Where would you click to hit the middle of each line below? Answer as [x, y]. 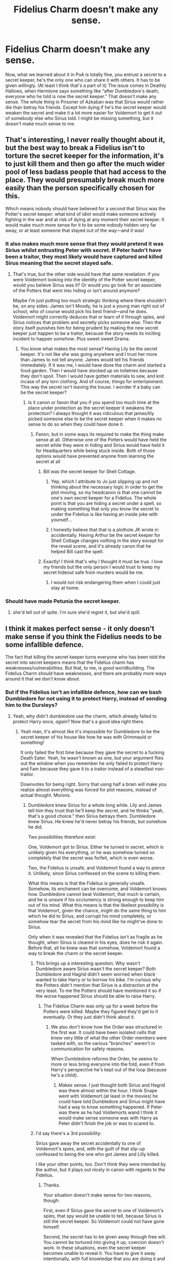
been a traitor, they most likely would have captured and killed [84, 257]
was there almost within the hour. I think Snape [108, 1091]
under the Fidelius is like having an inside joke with [104, 514]
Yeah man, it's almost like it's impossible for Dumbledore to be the [90, 732]
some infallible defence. [45, 645]
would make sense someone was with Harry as [108, 1118]
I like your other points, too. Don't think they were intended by [101, 1164]
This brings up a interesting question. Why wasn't [88, 963]
